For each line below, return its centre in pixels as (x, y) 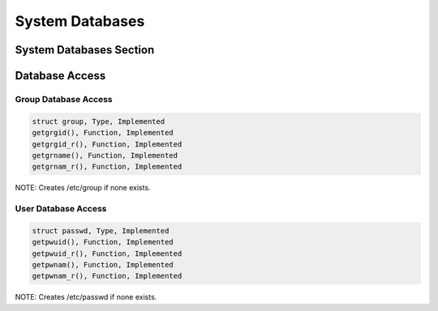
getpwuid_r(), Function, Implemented (107, 253)
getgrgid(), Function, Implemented (103, 133)
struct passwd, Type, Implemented (101, 230)
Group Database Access (64, 99)
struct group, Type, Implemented (99, 121)
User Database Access (61, 209)
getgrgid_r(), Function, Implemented (107, 144)
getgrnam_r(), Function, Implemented (107, 167)
